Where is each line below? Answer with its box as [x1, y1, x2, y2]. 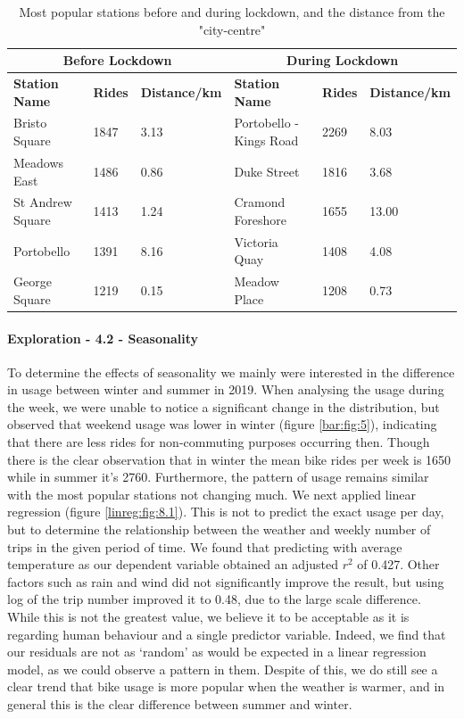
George [13, 272, 52, 291]
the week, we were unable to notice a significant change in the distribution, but [7, 397, 440, 416]
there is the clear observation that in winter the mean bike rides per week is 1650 [7, 450, 452, 468]
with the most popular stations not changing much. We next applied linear [7, 484, 417, 503]
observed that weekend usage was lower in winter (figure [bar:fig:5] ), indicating [7, 415, 437, 434]
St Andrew [13, 193, 72, 211]
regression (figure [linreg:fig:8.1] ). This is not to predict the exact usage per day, [7, 502, 444, 521]
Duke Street [234, 161, 300, 180]
